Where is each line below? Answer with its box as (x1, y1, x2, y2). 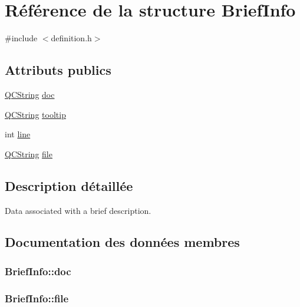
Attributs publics (5, 61, 111, 79)
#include (5, 32, 38, 44)
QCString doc (5, 88, 55, 100)
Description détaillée (5, 176, 133, 194)
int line (5, 128, 31, 140)
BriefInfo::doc (5, 263, 71, 278)
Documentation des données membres (5, 233, 240, 251)
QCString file (5, 147, 52, 160)
